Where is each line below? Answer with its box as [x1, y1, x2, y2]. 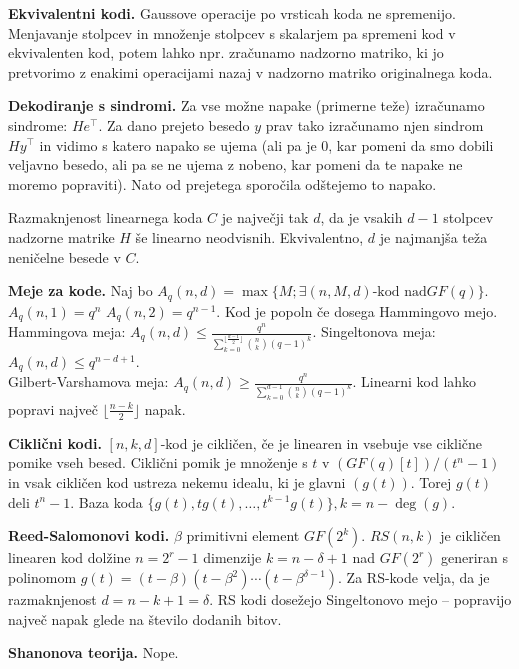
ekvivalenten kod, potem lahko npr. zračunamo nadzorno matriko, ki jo [8, 42, 444, 63]
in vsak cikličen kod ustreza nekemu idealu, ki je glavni [8, 471, 346, 492]
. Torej [410, 471, 452, 492]
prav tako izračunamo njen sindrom [265, 114, 484, 135]
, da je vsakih [320, 207, 403, 228]
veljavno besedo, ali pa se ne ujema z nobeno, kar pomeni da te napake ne [8, 154, 463, 175]
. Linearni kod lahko [352, 371, 477, 392]
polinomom [8, 567, 77, 588]
